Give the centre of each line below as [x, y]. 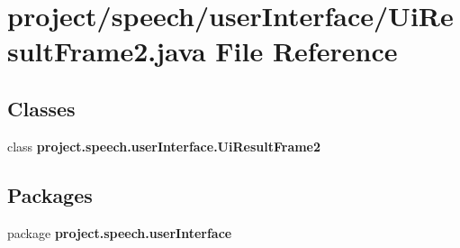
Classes [41, 108]
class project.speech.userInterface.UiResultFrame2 [164, 146]
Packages [50, 194]
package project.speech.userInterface [120, 232]
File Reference [307, 51]
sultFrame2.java [107, 51]
